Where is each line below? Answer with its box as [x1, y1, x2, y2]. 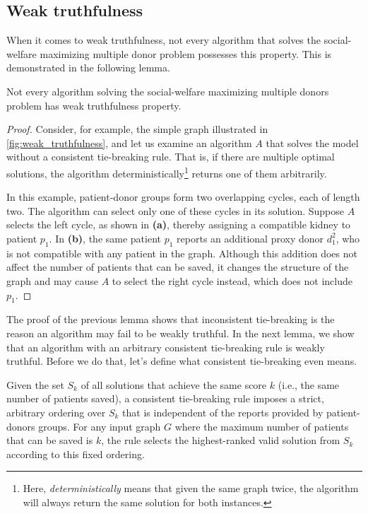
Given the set [6, 377, 64, 392]
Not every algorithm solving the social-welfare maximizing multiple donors [6, 83, 329, 98]
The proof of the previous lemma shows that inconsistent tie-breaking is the [6, 312, 335, 327]
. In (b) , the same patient [49, 230, 162, 245]
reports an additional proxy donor [177, 230, 324, 245]
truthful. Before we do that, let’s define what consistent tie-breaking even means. [6, 354, 357, 368]
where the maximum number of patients [174, 419, 349, 433]
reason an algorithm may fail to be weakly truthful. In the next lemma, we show [6, 325, 355, 340]
